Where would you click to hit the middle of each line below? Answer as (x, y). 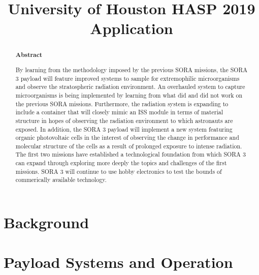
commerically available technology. (61, 180)
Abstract (29, 55)
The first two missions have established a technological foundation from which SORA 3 (131, 154)
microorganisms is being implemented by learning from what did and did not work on (129, 95)
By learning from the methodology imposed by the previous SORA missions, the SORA (132, 69)
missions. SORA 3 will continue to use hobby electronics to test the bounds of (119, 171)
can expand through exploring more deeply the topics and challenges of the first (121, 163)
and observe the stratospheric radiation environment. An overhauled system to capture (130, 87)
